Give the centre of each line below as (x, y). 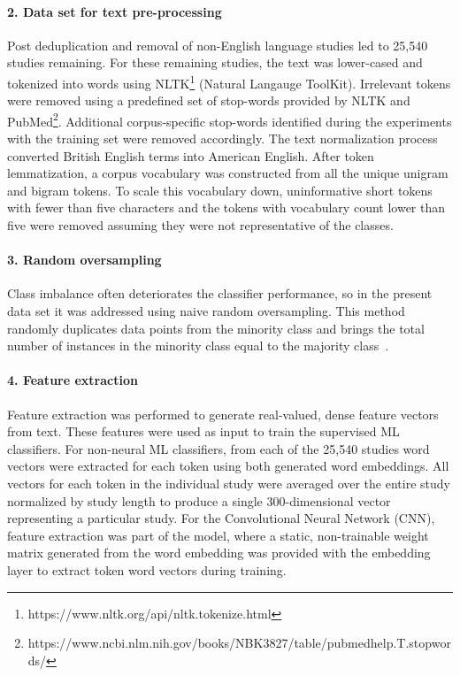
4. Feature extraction (73, 380)
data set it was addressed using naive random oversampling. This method (206, 311)
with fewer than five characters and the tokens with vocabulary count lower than (226, 207)
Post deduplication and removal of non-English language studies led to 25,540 (218, 45)
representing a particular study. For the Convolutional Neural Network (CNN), (221, 518)
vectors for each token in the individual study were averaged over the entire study (229, 483)
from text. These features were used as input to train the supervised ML (203, 431)
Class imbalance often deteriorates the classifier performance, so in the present (220, 293)
